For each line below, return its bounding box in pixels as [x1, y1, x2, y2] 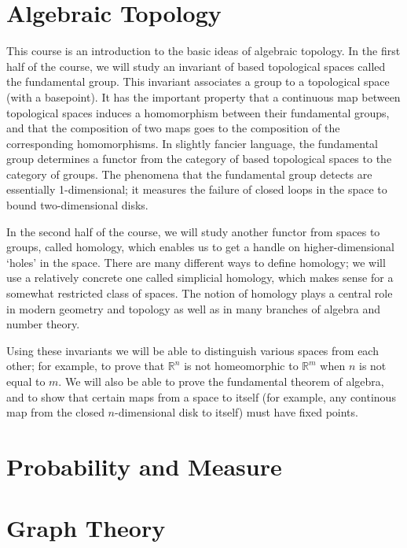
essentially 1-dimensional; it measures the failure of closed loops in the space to [6, 181, 387, 198]
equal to [6, 373, 46, 389]
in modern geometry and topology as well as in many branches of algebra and [6, 300, 380, 317]
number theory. [6, 316, 80, 332]
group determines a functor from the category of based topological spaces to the [6, 150, 392, 167]
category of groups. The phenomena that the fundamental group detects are [6, 165, 372, 182]
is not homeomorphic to [184, 357, 299, 374]
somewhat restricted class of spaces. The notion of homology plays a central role [6, 285, 393, 302]
